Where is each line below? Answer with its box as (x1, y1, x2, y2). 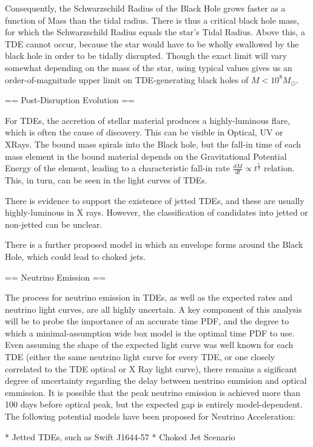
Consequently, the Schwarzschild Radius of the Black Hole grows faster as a (5, 2, 286, 14)
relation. (263, 162, 295, 174)
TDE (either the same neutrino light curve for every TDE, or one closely (5, 350, 275, 363)
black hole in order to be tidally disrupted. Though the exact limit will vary (5, 49, 287, 62)
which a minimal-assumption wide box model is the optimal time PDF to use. (5, 326, 295, 339)
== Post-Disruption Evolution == (5, 94, 135, 106)
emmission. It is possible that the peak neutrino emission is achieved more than (5, 386, 301, 398)
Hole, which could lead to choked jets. (5, 250, 146, 262)
